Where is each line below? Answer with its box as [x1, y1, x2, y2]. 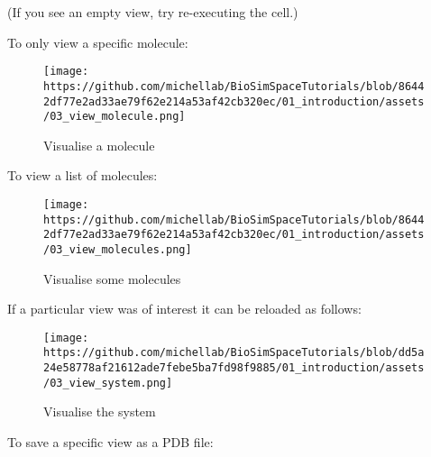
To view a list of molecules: [7, 166, 158, 185]
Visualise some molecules [43, 269, 181, 288]
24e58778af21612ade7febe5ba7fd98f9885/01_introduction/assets [43, 361, 425, 375]
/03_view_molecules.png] [43, 242, 192, 256]
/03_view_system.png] [43, 376, 173, 389]
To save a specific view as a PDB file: [7, 433, 214, 452]
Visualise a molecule [43, 135, 155, 154]
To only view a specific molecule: [7, 32, 188, 51]
